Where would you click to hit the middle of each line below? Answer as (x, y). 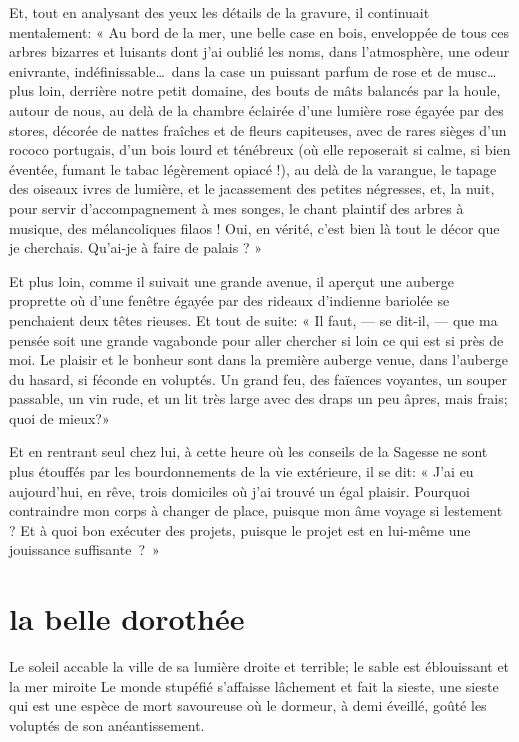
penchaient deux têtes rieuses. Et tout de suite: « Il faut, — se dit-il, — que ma (253, 319)
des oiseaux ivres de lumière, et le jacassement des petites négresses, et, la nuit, (252, 188)
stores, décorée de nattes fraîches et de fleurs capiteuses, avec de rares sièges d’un (258, 129)
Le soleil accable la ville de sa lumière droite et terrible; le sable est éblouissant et (259, 666)
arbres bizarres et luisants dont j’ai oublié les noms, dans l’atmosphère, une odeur (259, 51)
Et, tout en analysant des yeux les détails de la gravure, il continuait (219, 12)
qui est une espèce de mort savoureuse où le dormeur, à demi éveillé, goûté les (248, 705)
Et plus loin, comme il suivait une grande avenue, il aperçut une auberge (231, 280)
